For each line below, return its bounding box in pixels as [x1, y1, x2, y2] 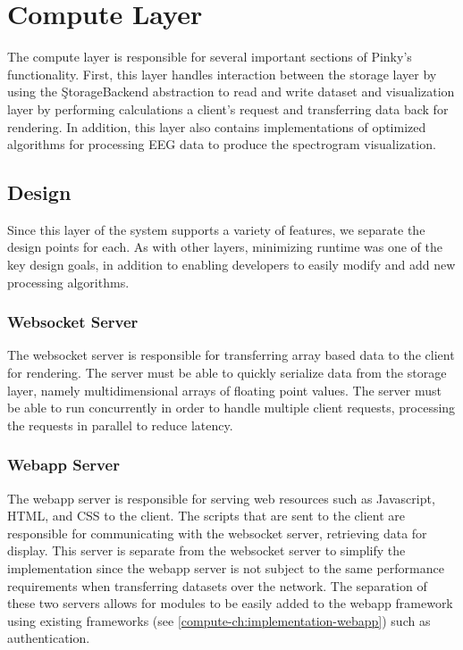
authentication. [7, 629, 90, 647]
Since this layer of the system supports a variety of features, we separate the [7, 220, 425, 238]
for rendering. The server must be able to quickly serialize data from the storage [7, 363, 447, 382]
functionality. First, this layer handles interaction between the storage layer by [7, 64, 437, 83]
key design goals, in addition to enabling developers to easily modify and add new [7, 255, 456, 274]
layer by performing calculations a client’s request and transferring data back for [7, 99, 449, 118]
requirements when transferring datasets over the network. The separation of [7, 576, 427, 595]
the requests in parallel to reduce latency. [7, 415, 233, 434]
